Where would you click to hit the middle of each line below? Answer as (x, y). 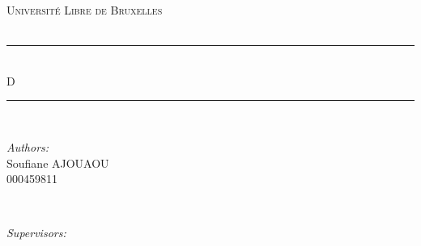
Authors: (28, 146)
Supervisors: (36, 233)
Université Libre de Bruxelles (85, 10)
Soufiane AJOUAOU (58, 163)
